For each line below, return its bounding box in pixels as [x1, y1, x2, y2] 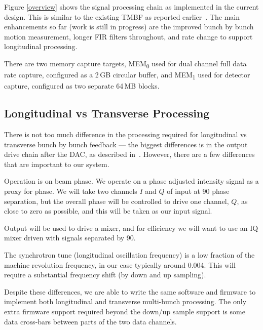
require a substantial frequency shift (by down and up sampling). [4, 269, 206, 280]
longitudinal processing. [4, 41, 78, 52]
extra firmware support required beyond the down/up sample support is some [4, 306, 245, 316]
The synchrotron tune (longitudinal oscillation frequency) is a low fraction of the [4, 249, 255, 260]
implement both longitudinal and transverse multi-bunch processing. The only [4, 296, 247, 307]
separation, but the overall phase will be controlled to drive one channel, [4, 195, 229, 206]
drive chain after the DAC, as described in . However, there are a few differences [4, 149, 255, 159]
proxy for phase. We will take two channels [4, 185, 137, 196]
